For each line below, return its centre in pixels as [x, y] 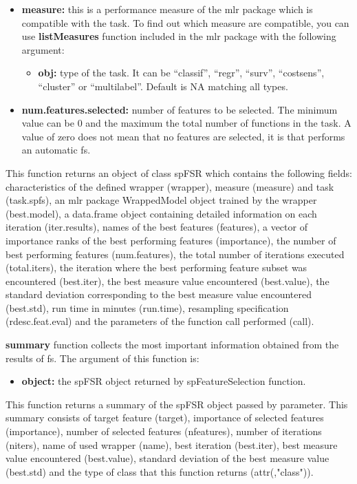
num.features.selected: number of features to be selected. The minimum [180, 109]
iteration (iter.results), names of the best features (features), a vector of [156, 227]
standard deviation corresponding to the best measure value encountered [159, 294]
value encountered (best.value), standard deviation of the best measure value [167, 458]
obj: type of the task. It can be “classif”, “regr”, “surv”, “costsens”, [181, 73]
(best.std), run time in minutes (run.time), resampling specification [147, 307]
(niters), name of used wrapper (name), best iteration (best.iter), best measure [172, 444]
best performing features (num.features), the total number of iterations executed [175, 254]
